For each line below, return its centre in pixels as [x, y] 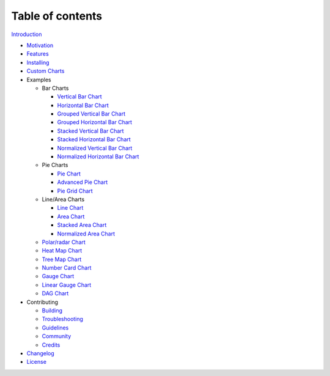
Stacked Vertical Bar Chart [91, 131]
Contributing [42, 302]
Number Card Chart [67, 268]
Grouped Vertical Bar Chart [91, 114]
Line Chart [70, 208]
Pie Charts [55, 165]
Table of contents [57, 16]
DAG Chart [55, 293]
